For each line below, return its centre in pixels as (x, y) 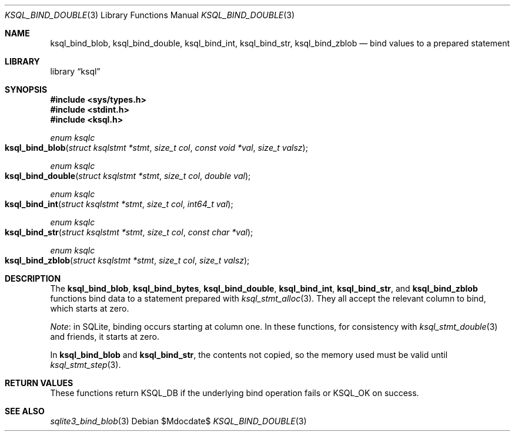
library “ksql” (75, 71)
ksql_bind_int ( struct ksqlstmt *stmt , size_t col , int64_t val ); (119, 204)
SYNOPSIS (26, 89)
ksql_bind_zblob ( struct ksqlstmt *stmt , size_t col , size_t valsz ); (127, 260)
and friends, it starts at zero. (105, 337)
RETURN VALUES (39, 383)
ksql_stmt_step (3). (86, 365)
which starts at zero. (90, 308)
